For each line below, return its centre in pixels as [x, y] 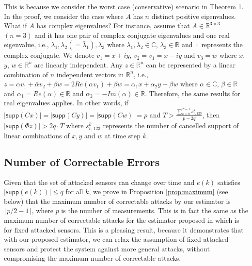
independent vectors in [90, 74]
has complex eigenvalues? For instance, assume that [113, 25]
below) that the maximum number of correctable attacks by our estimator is [117, 201]
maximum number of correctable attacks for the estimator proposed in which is [122, 220]
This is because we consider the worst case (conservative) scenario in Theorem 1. [124, 6]
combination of [26, 74]
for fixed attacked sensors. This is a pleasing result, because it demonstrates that [124, 229]
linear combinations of [37, 135]
